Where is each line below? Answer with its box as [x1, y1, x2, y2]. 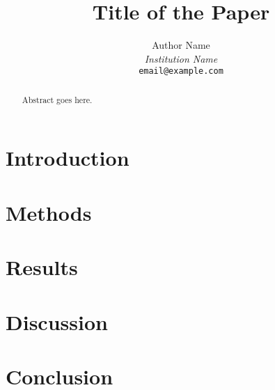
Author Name [152, 38, 210, 52]
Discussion [6, 307, 108, 336]
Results [6, 253, 78, 281]
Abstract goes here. [22, 93, 93, 105]
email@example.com [139, 66, 223, 77]
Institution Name [144, 51, 218, 65]
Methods [6, 198, 92, 226]
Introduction [6, 143, 129, 172]
